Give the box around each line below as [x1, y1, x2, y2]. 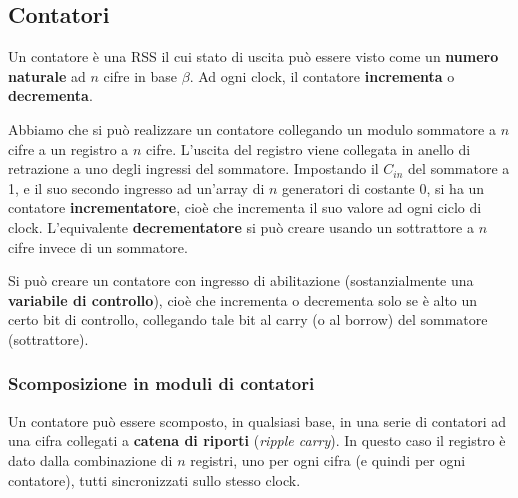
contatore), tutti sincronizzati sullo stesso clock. [8, 469, 301, 490]
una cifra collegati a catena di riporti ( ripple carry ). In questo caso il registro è [8, 430, 506, 451]
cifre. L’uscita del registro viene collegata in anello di [146, 138, 471, 159]
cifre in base [103, 65, 178, 86]
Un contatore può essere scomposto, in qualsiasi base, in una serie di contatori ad [8, 410, 507, 431]
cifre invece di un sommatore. [8, 236, 188, 257]
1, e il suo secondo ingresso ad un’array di [8, 177, 265, 198]
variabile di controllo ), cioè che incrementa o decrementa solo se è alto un [8, 289, 478, 310]
